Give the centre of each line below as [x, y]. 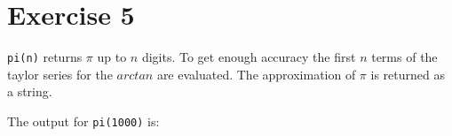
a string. [30, 91]
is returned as [408, 74]
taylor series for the [60, 74]
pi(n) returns [45, 57]
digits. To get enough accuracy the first [249, 57]
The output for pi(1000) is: [83, 121]
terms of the [404, 57]
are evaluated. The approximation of [256, 74]
